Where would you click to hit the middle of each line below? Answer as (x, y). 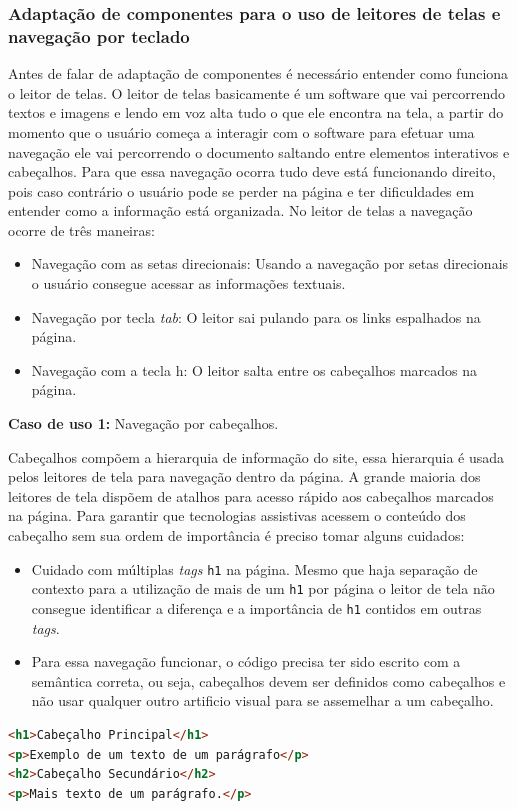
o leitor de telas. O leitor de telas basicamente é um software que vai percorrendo (257, 92)
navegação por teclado (99, 35)
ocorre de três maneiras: (81, 229)
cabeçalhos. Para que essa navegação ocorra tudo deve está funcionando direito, (252, 171)
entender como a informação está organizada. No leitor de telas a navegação (240, 210)
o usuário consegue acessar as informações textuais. (188, 283)
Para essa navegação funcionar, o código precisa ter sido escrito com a (246, 661)
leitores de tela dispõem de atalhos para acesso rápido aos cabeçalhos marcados (251, 495)
